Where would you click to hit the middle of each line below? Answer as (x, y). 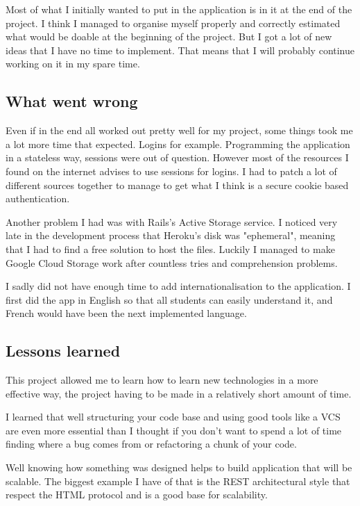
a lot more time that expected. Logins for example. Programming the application (178, 144)
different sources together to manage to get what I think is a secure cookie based (177, 185)
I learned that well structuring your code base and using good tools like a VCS (173, 417)
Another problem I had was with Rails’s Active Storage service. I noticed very (172, 221)
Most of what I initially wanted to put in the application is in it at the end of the (179, 9)
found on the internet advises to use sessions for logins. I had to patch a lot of (171, 171)
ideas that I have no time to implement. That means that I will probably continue (180, 50)
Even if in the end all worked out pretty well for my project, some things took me (179, 130)
